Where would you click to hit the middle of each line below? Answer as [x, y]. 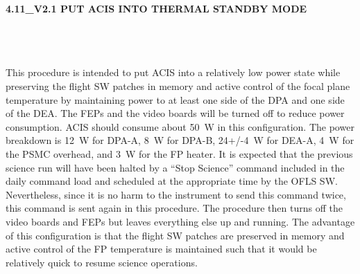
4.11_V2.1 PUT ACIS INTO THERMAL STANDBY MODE [156, 8]
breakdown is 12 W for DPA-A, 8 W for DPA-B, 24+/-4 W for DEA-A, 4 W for [180, 140]
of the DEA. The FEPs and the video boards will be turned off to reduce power [175, 113]
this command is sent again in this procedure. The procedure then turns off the [174, 208]
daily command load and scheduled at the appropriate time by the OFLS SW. [172, 181]
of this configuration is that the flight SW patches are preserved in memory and [175, 235]
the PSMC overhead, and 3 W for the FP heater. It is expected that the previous [179, 153]
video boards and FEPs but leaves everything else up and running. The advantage [180, 221]
